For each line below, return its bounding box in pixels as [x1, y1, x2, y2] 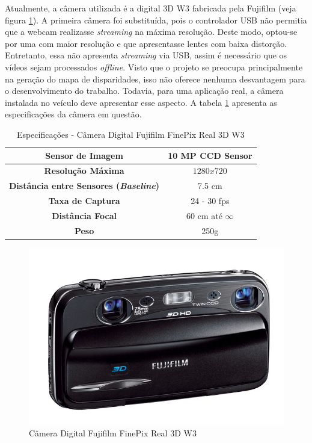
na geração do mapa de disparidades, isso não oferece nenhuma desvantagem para [5, 72, 305, 85]
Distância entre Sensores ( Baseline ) [9, 179, 160, 192]
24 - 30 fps [191, 194, 230, 207]
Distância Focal [52, 209, 117, 221]
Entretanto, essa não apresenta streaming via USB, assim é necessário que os [5, 49, 287, 61]
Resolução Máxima [44, 164, 124, 177]
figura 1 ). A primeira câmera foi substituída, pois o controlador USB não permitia [5, 13, 307, 26]
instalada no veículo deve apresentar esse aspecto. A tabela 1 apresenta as [5, 96, 277, 108]
